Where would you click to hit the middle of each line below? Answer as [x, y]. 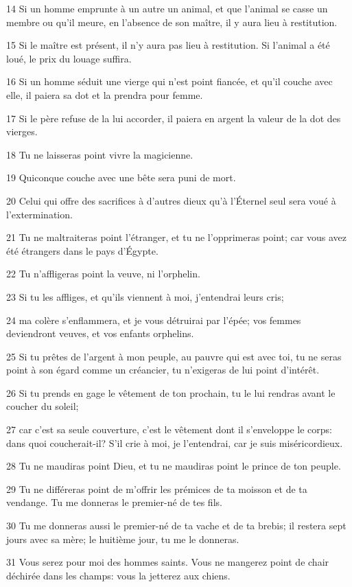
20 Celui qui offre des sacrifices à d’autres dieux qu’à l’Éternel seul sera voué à [171, 200]
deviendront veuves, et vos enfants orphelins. [100, 333]
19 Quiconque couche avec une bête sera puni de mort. [121, 177]
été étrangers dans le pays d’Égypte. [82, 250]
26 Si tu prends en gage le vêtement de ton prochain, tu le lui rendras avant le [171, 392]
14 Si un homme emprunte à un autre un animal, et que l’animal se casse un [167, 8]
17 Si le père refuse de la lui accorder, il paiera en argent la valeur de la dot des [174, 118]
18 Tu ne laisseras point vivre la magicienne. [100, 154]
